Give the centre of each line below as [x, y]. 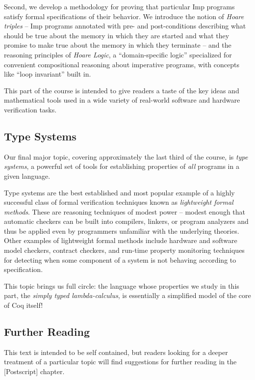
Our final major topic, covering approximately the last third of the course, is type [126, 156]
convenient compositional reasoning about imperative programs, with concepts [122, 64]
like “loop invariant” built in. [48, 74]
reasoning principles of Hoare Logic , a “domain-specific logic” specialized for [118, 54]
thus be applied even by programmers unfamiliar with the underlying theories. [122, 231]
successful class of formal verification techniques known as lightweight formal [119, 202]
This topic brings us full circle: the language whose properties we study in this [122, 285]
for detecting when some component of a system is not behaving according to [120, 259]
